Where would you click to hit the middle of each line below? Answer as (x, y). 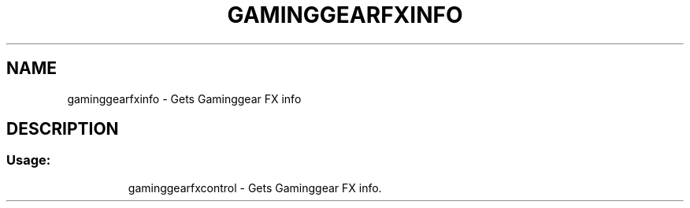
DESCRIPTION (63, 129)
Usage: (29, 160)
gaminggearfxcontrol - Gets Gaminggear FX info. (255, 188)
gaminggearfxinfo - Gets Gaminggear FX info (184, 98)
